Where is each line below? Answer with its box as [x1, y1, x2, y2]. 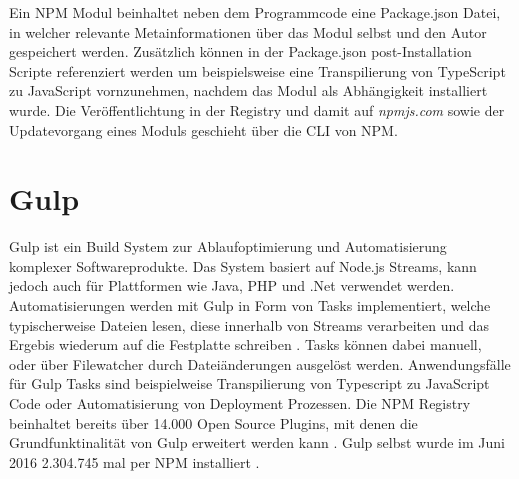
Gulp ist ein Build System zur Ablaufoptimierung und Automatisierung [9, 236, 447, 257]
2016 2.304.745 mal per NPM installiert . [9, 451, 260, 472]
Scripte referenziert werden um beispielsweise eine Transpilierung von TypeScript [9, 60, 506, 81]
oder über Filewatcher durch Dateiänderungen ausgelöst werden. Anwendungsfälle [9, 353, 511, 374]
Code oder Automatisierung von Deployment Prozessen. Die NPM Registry [9, 393, 471, 414]
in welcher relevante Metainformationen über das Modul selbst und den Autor [9, 21, 487, 42]
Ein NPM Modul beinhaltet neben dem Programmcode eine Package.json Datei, [9, 2, 501, 22]
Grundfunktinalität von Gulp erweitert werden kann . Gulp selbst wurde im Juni [9, 432, 505, 453]
